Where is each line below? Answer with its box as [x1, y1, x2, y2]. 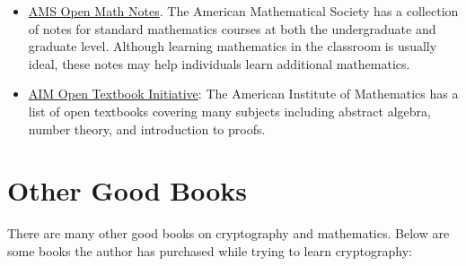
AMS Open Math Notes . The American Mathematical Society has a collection [28, 2, 459, 20]
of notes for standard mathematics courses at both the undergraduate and [28, 19, 436, 38]
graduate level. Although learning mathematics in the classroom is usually [28, 37, 437, 56]
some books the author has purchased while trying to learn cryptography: [7, 241, 412, 260]
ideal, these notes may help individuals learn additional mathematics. [28, 54, 410, 73]
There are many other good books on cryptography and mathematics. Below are [7, 224, 450, 243]
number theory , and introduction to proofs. [28, 119, 266, 138]
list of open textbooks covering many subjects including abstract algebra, [28, 101, 431, 120]
